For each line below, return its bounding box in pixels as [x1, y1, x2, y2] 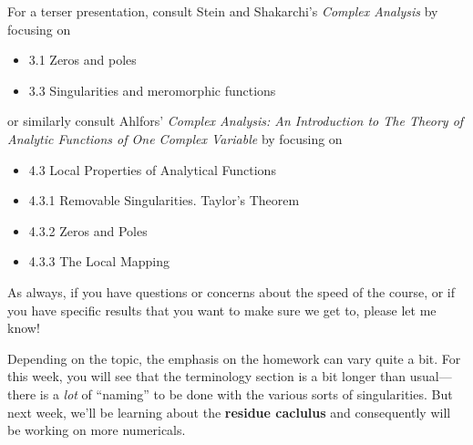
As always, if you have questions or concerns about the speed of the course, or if [7, 282, 456, 301]
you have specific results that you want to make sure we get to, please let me [7, 300, 437, 319]
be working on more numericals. [7, 420, 186, 440]
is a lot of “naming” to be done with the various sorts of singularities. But [39, 384, 453, 403]
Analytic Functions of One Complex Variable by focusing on [7, 129, 343, 148]
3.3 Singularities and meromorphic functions [28, 80, 276, 99]
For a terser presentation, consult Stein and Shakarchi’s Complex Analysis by [7, 2, 438, 20]
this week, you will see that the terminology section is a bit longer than [7, 367, 406, 386]
